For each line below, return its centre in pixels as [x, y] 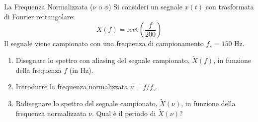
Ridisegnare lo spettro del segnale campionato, [86, 103]
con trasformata [230, 6]
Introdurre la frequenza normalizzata [72, 87]
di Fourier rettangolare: [40, 16]
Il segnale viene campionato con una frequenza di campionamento [104, 43]
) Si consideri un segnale [145, 6]
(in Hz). [81, 70]
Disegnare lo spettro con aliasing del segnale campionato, [103, 60]
